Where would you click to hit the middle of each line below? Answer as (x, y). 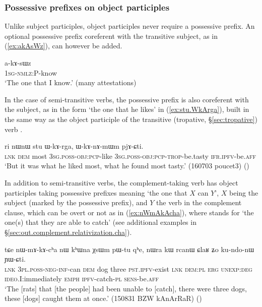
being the (244, 192)
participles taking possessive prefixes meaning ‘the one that (96, 192)
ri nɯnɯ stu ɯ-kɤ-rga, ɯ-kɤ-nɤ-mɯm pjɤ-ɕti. (74, 146)
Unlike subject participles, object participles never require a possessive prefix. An (130, 26)
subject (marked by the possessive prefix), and (76, 202)
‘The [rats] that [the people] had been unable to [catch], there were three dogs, (126, 288)
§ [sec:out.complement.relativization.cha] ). (68, 232)
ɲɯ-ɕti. (15, 259)
